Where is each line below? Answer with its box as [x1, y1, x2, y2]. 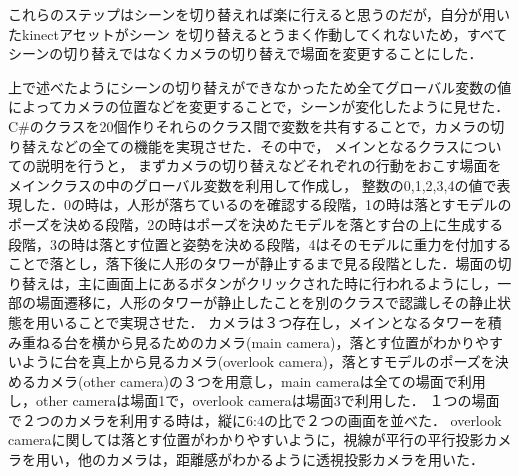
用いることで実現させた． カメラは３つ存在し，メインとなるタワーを [35, 311, 488, 332]
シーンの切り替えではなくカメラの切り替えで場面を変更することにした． [8, 43, 483, 64]
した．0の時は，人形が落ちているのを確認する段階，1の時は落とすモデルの [21, 194, 512, 215]
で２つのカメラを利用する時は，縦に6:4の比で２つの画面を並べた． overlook [8, 409, 502, 430]
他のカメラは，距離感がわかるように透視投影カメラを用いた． [77, 449, 484, 470]
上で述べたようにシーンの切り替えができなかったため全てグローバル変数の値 [8, 76, 512, 97]
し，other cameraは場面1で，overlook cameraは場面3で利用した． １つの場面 [8, 390, 500, 411]
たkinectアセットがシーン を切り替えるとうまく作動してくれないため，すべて [8, 23, 508, 44]
